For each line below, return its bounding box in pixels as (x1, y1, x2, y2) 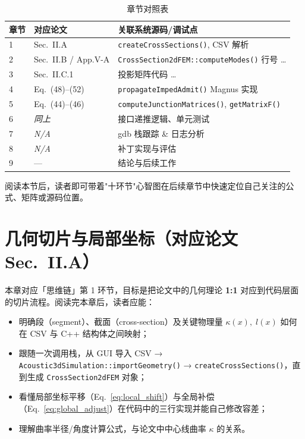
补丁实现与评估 (118, 142, 177, 154)
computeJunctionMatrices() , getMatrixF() (118, 98, 281, 109)
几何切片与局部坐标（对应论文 (5, 225, 238, 250)
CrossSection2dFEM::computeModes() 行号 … (118, 53, 287, 65)
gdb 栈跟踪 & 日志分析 (118, 127, 205, 139)
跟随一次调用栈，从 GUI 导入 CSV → (18, 347, 163, 359)
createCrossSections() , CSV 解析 (118, 38, 249, 51)
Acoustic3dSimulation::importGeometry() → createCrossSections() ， (18, 359, 293, 371)
